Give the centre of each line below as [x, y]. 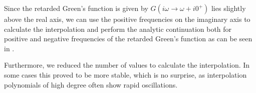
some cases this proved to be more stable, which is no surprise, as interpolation [125, 74]
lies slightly [228, 8]
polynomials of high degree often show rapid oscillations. [91, 84]
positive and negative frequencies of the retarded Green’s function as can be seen [128, 39]
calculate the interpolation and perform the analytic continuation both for [118, 29]
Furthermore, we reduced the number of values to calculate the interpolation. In [127, 65]
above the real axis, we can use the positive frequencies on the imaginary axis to [127, 19]
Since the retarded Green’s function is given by [76, 8]
